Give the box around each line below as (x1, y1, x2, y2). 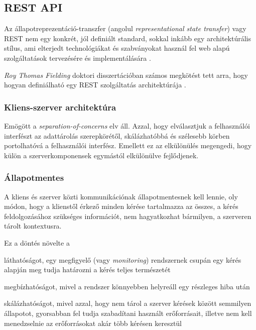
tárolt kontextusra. (4, 221, 62, 231)
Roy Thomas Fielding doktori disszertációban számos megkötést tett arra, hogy (4, 69, 248, 80)
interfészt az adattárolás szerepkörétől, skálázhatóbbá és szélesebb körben (4, 130, 230, 141)
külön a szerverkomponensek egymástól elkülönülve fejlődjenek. (4, 150, 199, 160)
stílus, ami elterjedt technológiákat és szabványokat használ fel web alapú (4, 43, 230, 53)
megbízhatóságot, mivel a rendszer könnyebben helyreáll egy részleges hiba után (4, 281, 250, 291)
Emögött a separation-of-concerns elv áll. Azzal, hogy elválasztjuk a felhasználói (4, 120, 250, 131)
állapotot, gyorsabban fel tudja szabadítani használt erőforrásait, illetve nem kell (4, 307, 252, 318)
